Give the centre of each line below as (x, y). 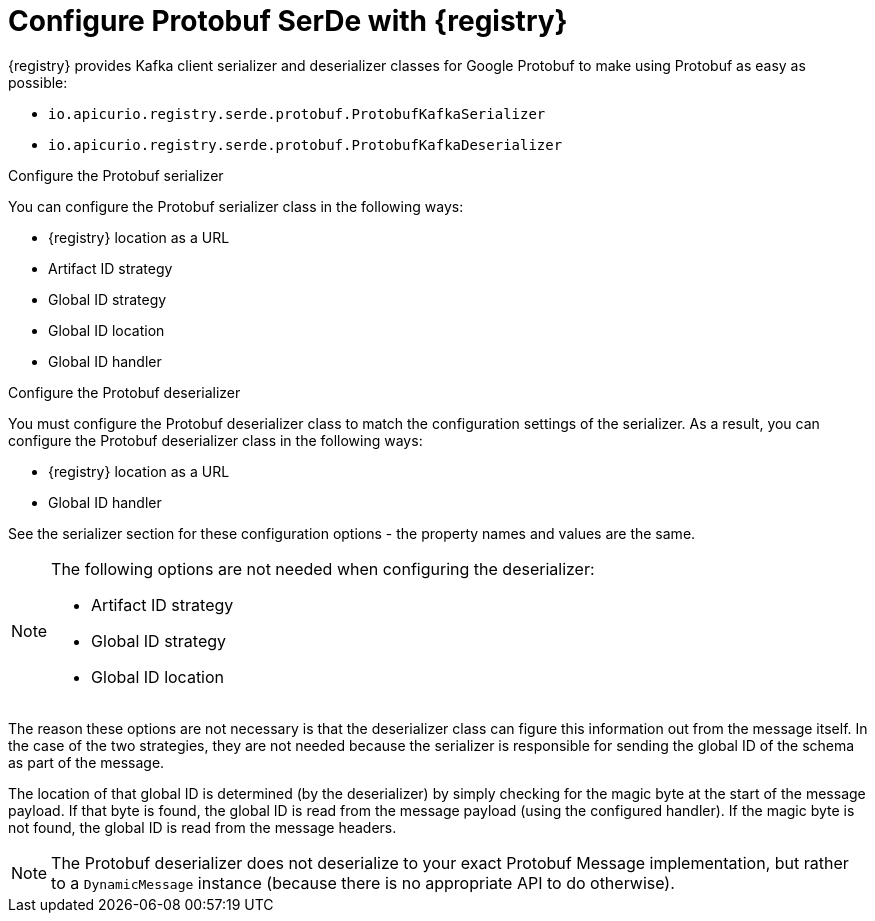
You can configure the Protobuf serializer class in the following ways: (236, 206)
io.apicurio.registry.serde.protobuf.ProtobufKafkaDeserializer (305, 144)
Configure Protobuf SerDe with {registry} (288, 21)
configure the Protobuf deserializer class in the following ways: (215, 440)
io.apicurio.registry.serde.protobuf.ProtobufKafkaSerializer (297, 113)
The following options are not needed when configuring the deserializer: (323, 568)
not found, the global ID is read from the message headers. (202, 827)
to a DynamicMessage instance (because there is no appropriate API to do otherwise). (363, 882)
